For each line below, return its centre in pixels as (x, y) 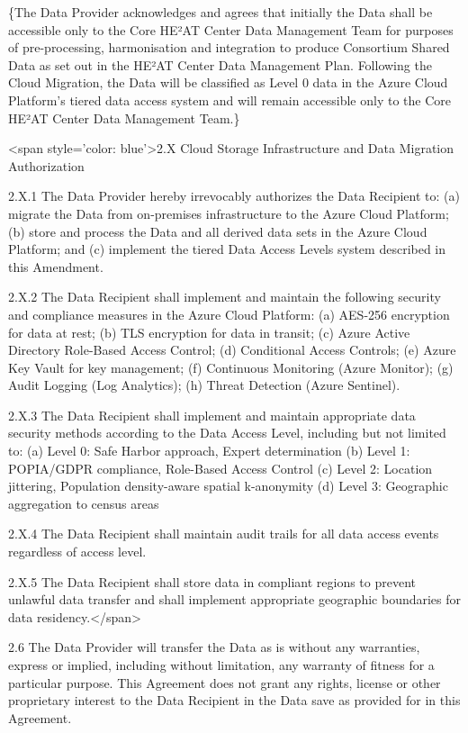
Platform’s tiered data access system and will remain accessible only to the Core (229, 100)
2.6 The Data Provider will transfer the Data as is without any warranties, (214, 647)
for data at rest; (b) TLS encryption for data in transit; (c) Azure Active (209, 332)
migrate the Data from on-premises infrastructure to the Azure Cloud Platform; (229, 213)
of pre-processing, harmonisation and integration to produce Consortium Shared (229, 47)
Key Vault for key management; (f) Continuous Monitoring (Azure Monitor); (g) (231, 367)
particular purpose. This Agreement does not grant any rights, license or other (225, 682)
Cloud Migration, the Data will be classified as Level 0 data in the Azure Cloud (228, 82)
